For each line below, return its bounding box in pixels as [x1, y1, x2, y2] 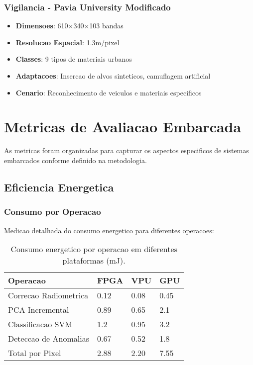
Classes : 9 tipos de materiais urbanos [15, 54, 132, 64]
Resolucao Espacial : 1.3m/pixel [15, 37, 120, 47]
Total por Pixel [8, 347, 61, 359]
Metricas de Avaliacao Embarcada [4, 116, 242, 137]
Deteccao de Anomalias [8, 333, 89, 345]
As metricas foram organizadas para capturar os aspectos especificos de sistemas [4, 145, 249, 156]
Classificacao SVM [8, 318, 73, 330]
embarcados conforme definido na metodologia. [4, 155, 147, 165]
